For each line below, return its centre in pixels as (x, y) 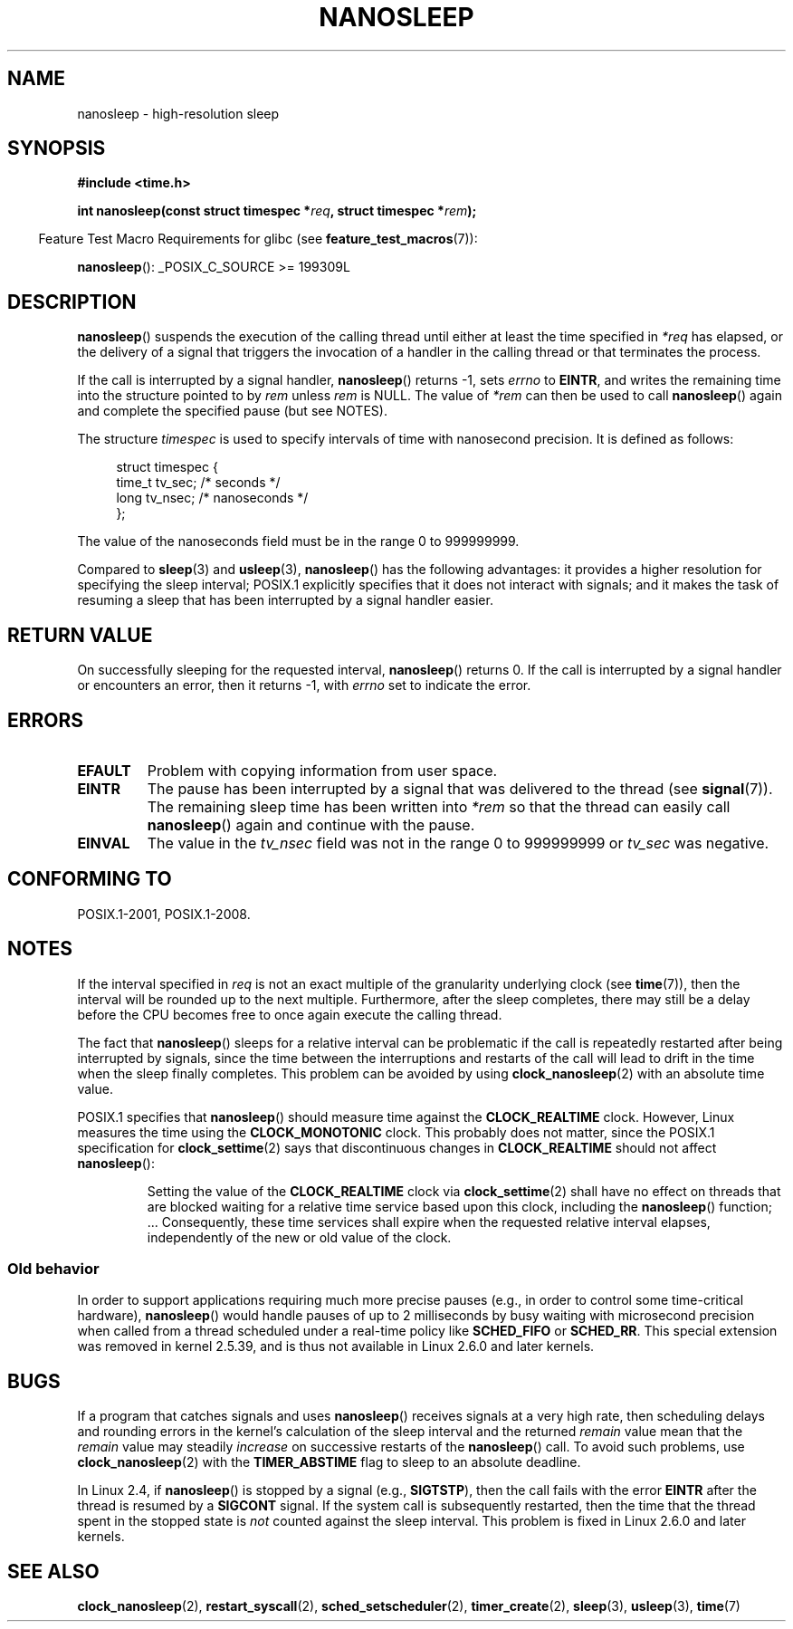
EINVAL (104, 843)
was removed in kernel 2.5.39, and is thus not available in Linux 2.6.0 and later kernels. (336, 1346)
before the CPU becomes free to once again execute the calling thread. (290, 1014)
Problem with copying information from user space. (322, 770)
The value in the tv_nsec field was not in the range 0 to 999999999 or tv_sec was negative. (458, 843)
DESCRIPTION (72, 302)
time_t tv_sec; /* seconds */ (198, 483)
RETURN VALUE (80, 635)
